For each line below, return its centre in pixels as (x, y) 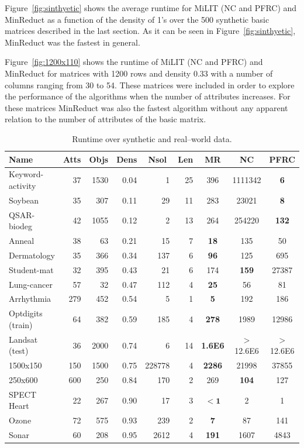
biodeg (21, 226)
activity (23, 185)
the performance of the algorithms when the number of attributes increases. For (148, 96)
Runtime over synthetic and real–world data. (152, 138)
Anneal (22, 241)
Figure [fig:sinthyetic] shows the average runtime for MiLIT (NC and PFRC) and (151, 8)
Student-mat (31, 269)
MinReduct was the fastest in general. (72, 42)
